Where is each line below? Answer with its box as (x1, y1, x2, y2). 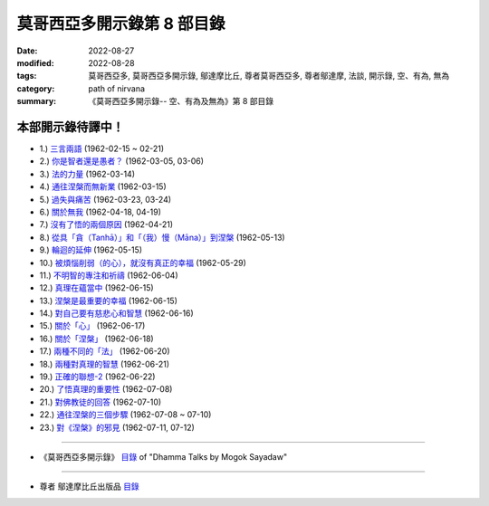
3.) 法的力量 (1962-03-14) (39, 168, 136, 179)
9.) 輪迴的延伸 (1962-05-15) (39, 244, 143, 255)
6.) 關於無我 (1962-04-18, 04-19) (39, 206, 162, 217)
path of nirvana (88, 82, 145, 94)
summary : (16, 96, 57, 107)
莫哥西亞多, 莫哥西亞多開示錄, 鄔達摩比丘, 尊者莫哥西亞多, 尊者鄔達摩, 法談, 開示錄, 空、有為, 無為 (88, 71, 450, 81)
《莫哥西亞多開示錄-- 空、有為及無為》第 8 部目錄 (88, 96, 274, 107)
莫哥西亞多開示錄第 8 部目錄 (16, 14, 225, 33)
